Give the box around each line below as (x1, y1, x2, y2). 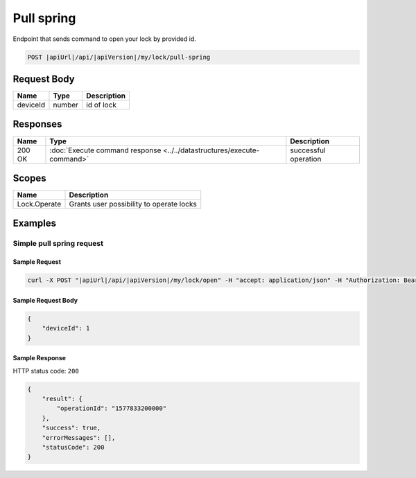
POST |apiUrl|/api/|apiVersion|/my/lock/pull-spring (27, 53, 211, 61)
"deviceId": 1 (42, 324, 90, 333)
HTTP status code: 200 (12, 366, 79, 375)
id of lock (86, 100, 117, 110)
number (53, 100, 79, 110)
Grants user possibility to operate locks (69, 200, 197, 209)
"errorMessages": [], (42, 434, 116, 441)
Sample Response (12, 354, 66, 362)
